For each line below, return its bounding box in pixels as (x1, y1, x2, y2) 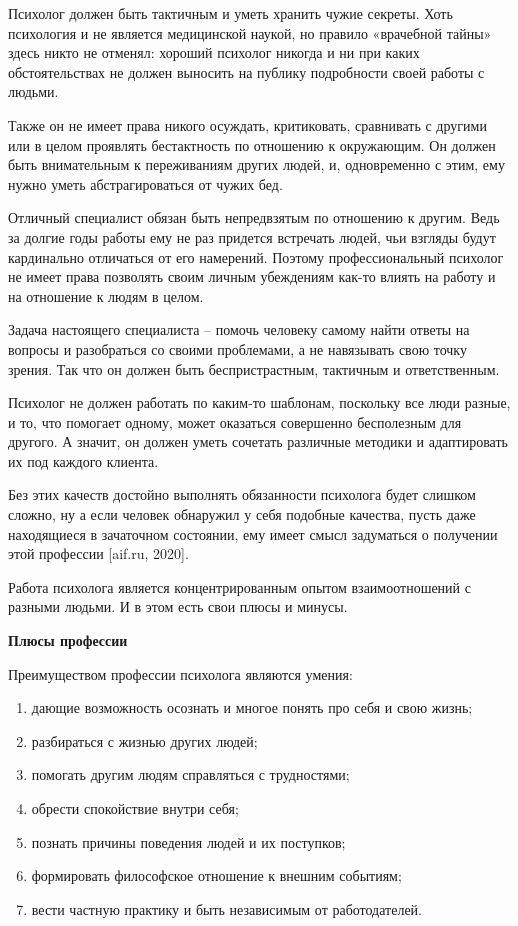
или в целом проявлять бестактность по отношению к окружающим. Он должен (8, 134, 496, 155)
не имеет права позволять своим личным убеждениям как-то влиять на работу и (8, 266, 496, 287)
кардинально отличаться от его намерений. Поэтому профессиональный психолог (8, 246, 504, 267)
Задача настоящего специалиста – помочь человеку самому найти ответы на (8, 319, 470, 340)
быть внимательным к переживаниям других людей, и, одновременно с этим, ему (8, 154, 505, 175)
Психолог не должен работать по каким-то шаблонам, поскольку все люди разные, (8, 392, 511, 413)
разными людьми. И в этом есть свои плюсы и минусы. (8, 596, 348, 617)
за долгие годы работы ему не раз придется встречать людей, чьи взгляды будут (8, 226, 496, 247)
